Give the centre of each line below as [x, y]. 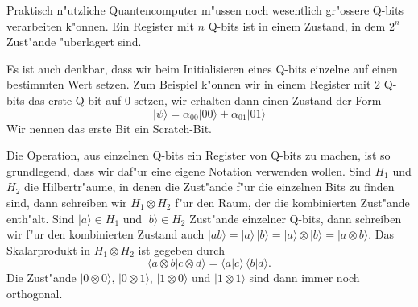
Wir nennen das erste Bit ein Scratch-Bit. [109, 128]
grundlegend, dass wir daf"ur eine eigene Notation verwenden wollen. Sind [189, 170]
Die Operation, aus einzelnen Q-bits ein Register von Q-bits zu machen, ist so [199, 155]
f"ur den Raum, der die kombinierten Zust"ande [292, 202]
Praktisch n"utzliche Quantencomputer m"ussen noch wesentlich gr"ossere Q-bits [205, 10]
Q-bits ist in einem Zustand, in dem [297, 25]
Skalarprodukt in [48, 249]
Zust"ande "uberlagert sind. [74, 41]
